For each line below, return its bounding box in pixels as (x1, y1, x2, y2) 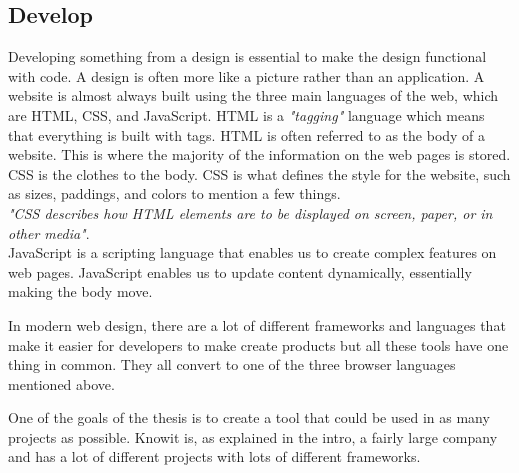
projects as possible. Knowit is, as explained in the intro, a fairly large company (8, 426, 498, 447)
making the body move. (8, 281, 153, 302)
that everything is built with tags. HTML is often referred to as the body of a (8, 124, 486, 145)
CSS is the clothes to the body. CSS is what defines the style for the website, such (8, 163, 511, 184)
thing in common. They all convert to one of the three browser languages (8, 354, 456, 375)
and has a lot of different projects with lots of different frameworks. (8, 446, 421, 467)
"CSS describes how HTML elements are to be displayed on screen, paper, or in (8, 202, 493, 223)
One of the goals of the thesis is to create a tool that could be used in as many (8, 407, 490, 428)
